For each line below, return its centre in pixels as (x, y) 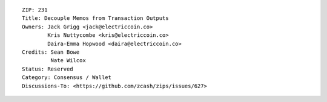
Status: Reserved (48, 69)
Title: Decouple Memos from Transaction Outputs (95, 18)
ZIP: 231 (35, 10)
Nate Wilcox (68, 61)
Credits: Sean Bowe (51, 52)
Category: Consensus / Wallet (67, 78)
